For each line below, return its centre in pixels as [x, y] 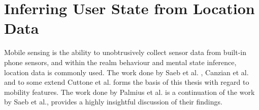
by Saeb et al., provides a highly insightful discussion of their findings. [113, 102]
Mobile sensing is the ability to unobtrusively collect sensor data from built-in [125, 52]
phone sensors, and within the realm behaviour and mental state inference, [120, 62]
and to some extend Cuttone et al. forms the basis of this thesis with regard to [127, 82]
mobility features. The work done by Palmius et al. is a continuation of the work [129, 92]
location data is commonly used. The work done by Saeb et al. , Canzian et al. [126, 72]
